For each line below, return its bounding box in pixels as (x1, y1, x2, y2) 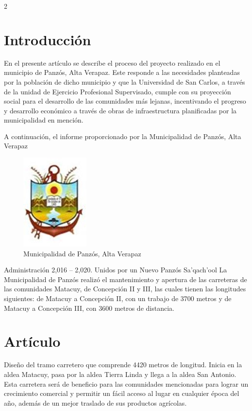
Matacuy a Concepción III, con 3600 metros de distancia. (4, 303, 174, 313)
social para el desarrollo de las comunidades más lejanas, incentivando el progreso (4, 96, 246, 106)
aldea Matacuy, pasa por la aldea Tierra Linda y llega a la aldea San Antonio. (4, 369, 236, 379)
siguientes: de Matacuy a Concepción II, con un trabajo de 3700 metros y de (4, 293, 232, 304)
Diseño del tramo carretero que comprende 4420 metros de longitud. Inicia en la (4, 359, 242, 370)
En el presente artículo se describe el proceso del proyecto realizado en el (4, 57, 220, 68)
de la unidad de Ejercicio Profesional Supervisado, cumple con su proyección (4, 86, 231, 96)
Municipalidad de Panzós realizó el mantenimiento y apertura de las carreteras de (4, 274, 247, 284)
